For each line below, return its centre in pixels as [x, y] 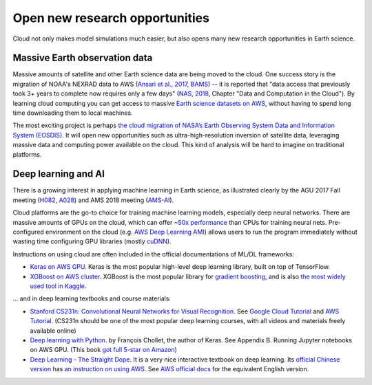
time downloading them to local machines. [73, 113]
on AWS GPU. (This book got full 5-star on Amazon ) [103, 350]
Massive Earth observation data [83, 58]
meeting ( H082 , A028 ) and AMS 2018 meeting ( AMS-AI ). [93, 200]
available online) [53, 331]
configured [28, 232]
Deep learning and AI [59, 174]
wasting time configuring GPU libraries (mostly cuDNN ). [92, 241]
